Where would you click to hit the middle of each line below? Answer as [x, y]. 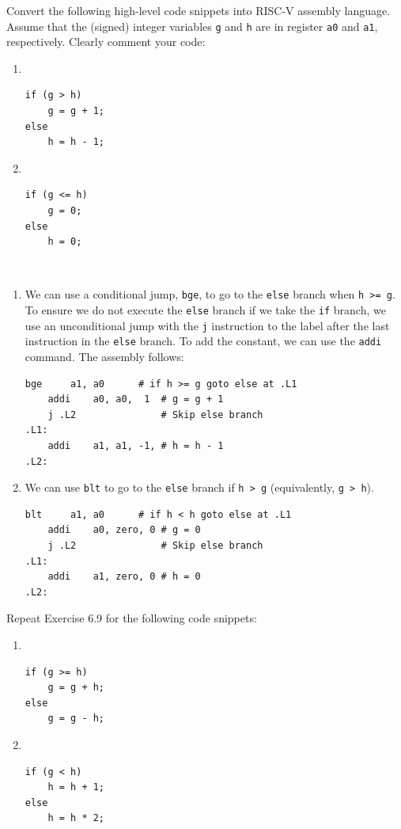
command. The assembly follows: [104, 356]
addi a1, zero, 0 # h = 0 [124, 577]
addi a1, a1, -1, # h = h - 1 [136, 445]
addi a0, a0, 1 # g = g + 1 [136, 399]
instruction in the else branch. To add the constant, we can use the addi [203, 341]
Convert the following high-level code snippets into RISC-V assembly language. [199, 10]
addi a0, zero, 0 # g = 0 [124, 530]
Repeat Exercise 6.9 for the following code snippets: [132, 618]
